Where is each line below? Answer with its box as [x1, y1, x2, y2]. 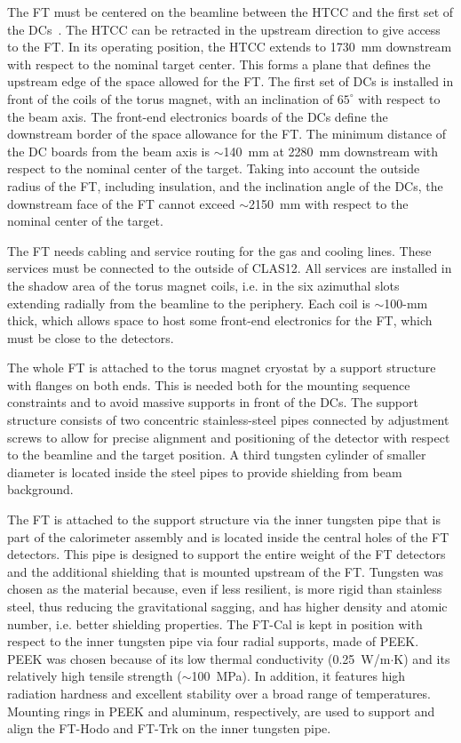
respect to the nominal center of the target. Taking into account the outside [7, 159, 420, 178]
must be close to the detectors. [7, 328, 174, 347]
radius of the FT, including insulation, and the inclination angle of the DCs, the [7, 176, 443, 195]
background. [7, 480, 74, 499]
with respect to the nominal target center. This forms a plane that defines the [7, 54, 431, 73]
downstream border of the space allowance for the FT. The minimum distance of [7, 124, 447, 143]
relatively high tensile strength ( [7, 667, 182, 685]
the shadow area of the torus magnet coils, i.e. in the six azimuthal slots [7, 276, 400, 294]
